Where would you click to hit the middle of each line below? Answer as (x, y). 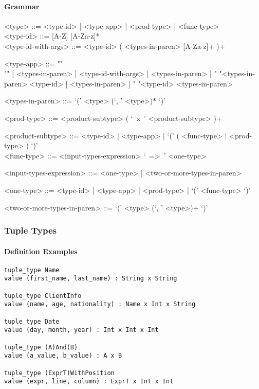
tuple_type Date (32, 321)
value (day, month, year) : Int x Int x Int (81, 330)
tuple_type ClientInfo (43, 296)
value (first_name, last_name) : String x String (91, 279)
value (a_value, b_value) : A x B (63, 356)
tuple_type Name (32, 270)
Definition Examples (41, 251)
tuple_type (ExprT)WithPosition (59, 373)
